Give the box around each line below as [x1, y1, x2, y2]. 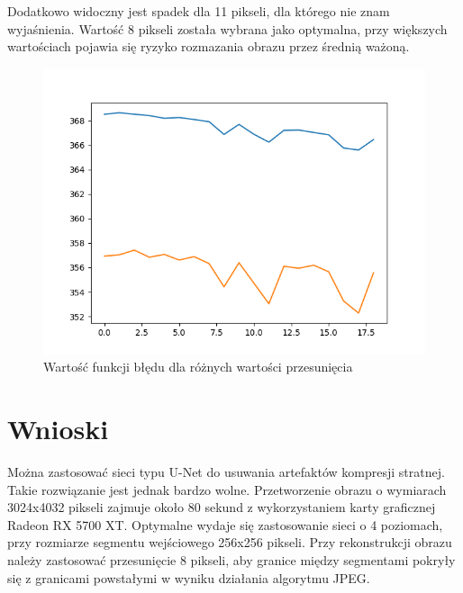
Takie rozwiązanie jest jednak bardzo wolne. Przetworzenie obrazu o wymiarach [7, 480, 447, 499]
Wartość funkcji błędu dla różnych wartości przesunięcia [43, 357, 353, 376]
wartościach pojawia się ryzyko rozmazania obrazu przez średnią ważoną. [7, 37, 410, 56]
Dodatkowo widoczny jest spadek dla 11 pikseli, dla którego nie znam [7, 2, 390, 20]
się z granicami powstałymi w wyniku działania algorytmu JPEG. [7, 568, 370, 587]
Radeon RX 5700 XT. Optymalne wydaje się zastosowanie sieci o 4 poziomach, [7, 515, 443, 534]
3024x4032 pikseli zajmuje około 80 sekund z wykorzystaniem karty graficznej [7, 498, 436, 517]
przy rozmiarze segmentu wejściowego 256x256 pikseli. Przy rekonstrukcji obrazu [7, 533, 452, 552]
